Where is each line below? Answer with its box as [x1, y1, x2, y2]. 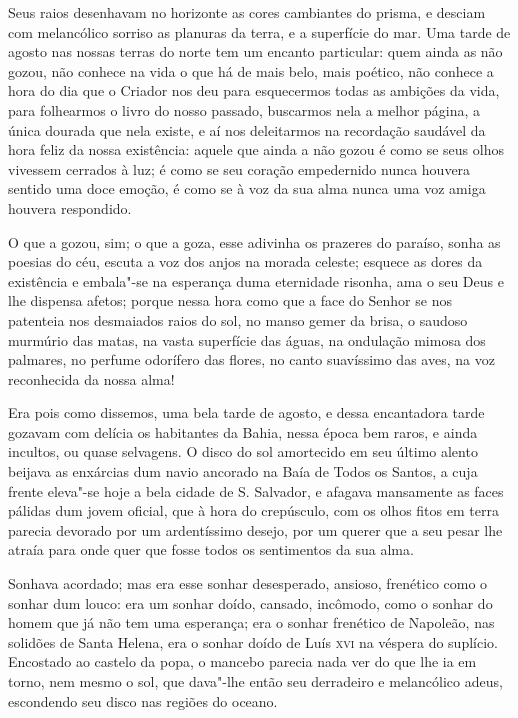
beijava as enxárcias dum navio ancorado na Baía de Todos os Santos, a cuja [8, 461, 478, 482]
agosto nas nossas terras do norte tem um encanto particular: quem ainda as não [8, 41, 503, 62]
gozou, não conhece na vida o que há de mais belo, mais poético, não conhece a [8, 60, 494, 81]
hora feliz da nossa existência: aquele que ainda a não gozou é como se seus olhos [8, 139, 504, 160]
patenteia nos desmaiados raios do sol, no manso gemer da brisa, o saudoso [8, 309, 468, 330]
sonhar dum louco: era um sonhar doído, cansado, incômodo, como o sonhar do [8, 592, 493, 613]
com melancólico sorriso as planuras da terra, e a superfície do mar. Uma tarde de [8, 21, 511, 42]
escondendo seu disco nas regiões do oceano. [8, 690, 278, 711]
